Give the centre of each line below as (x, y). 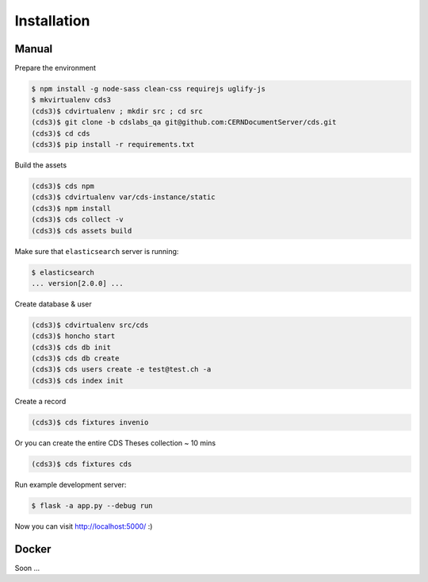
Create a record (40, 401)
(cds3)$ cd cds (61, 133)
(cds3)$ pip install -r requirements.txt (113, 144)
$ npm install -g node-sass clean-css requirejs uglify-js (148, 89)
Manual (34, 49)
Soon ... (27, 568)
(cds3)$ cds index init (78, 380)
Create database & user (53, 304)
